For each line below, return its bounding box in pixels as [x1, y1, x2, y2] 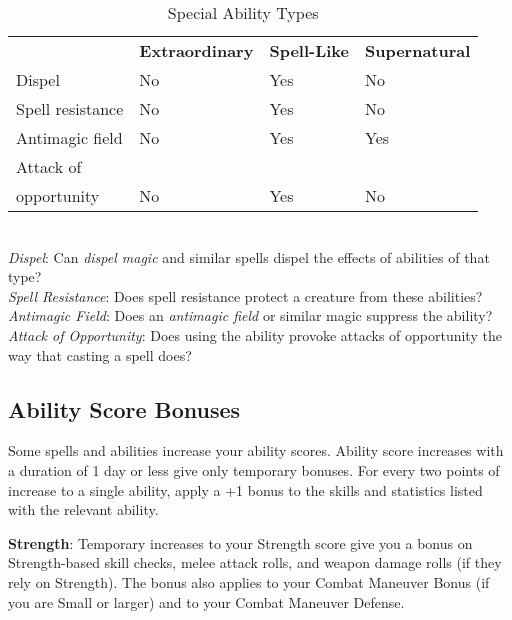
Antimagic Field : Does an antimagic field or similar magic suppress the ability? [8, 305, 493, 326]
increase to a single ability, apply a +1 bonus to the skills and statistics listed [8, 479, 483, 500]
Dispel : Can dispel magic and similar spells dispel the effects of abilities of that [8, 246, 490, 267]
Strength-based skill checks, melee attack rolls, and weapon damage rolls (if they [8, 552, 502, 573]
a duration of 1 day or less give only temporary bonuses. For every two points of [8, 459, 500, 480]
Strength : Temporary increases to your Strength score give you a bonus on [8, 532, 473, 553]
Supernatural [364, 39, 471, 62]
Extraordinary [139, 39, 254, 62]
